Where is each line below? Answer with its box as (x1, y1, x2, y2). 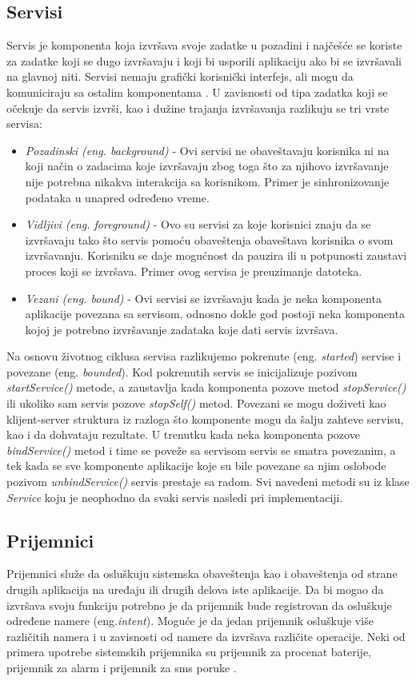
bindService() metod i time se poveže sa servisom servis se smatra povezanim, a (6, 441, 396, 458)
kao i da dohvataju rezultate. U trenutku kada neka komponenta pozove (6, 426, 360, 443)
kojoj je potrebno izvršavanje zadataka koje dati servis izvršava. (25, 321, 338, 337)
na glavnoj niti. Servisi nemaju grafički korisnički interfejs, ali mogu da (6, 68, 354, 85)
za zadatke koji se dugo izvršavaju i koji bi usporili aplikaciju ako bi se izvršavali (6, 52, 402, 69)
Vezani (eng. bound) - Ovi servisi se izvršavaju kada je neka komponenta (25, 289, 382, 306)
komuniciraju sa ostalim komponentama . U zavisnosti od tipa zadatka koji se (6, 83, 388, 100)
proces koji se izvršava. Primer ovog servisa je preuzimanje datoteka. (25, 262, 362, 279)
